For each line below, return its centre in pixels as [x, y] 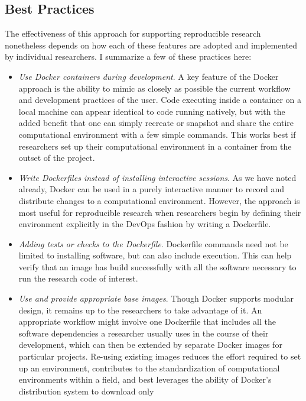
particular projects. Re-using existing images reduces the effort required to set [160, 356]
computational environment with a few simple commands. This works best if [157, 134]
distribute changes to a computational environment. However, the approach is [159, 200]
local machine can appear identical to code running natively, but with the [152, 111]
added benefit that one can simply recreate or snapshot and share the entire [156, 123]
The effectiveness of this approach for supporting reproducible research [133, 33]
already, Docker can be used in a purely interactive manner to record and [152, 189]
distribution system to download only [86, 391]
